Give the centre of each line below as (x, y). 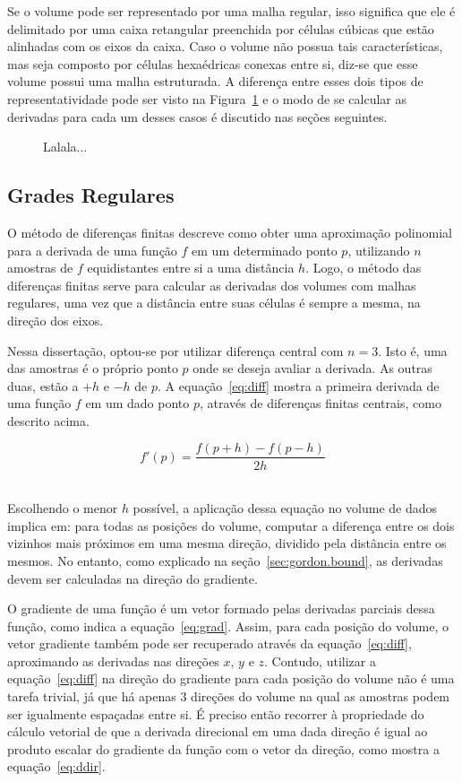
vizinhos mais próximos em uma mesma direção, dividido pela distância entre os (227, 543)
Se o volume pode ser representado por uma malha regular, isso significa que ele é (231, 11)
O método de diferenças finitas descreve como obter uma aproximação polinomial (230, 232)
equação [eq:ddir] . (56, 766)
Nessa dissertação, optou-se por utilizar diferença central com (175, 350)
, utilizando (379, 250)
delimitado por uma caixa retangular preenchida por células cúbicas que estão (221, 28)
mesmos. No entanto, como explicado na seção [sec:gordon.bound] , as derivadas (225, 560)
